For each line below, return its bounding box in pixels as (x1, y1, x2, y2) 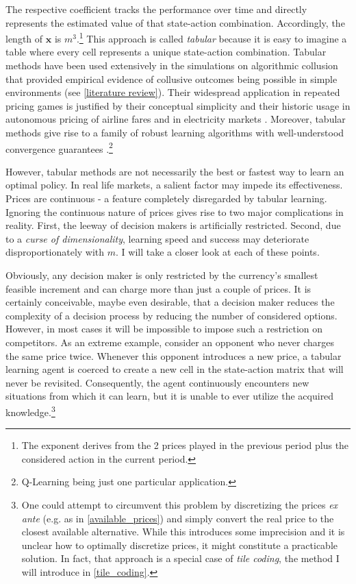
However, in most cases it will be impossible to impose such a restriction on (5, 321, 323, 336)
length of (5, 31, 43, 45)
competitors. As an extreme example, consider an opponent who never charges (5, 334, 334, 349)
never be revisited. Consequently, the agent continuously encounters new (5, 375, 309, 389)
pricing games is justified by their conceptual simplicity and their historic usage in (5, 98, 351, 112)
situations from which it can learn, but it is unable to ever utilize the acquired (5, 389, 334, 403)
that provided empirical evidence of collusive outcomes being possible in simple (5, 71, 338, 86)
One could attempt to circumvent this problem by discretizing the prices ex (21, 497, 338, 511)
